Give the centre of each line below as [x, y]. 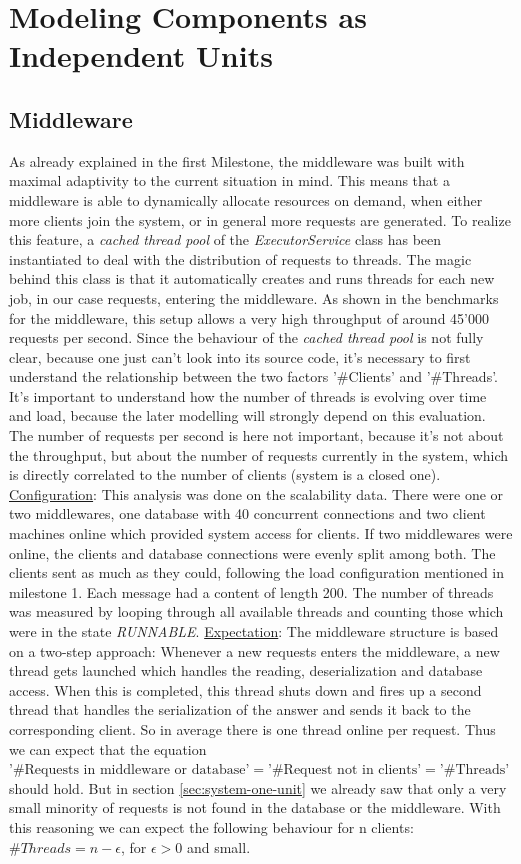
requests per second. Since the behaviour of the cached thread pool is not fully [246, 337]
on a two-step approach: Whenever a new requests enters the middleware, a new [254, 650]
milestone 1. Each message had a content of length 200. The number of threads [251, 591]
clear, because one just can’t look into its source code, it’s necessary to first [240, 356]
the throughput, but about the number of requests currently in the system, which [259, 454]
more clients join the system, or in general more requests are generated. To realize [260, 219]
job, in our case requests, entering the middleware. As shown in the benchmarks [254, 297]
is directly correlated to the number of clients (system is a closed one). [225, 474]
